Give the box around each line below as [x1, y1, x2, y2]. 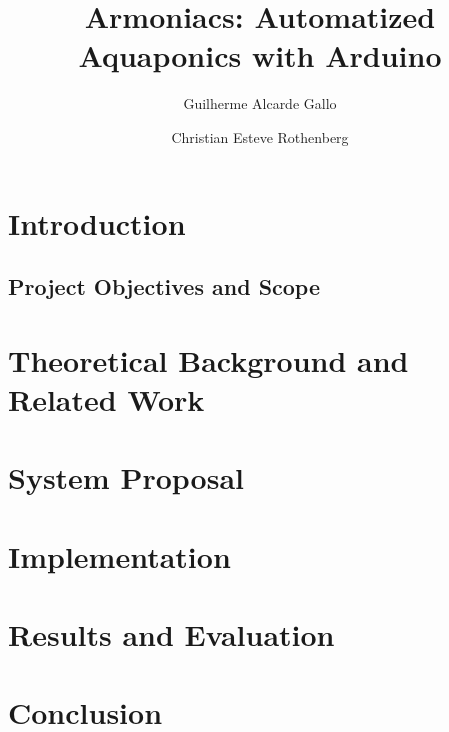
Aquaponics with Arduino [78, 35, 442, 76]
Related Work [8, 378, 205, 419]
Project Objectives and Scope [8, 271, 321, 302]
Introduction [8, 202, 186, 243]
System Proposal [8, 457, 244, 498]
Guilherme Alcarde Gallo [183, 93, 337, 114]
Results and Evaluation [8, 613, 335, 654]
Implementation [8, 535, 231, 576]
